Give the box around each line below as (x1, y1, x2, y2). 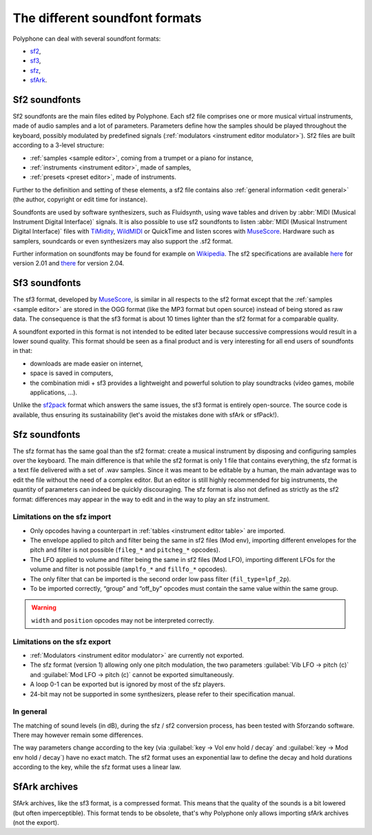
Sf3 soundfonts (12, 277, 81, 289)
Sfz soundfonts (12, 428, 81, 441)
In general (12, 707, 48, 716)
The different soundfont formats (12, 10, 202, 26)
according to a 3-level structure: (12, 141, 105, 150)
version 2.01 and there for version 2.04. (12, 259, 125, 268)
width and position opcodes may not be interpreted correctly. (31, 616, 215, 624)
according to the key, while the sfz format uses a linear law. (12, 763, 182, 772)
